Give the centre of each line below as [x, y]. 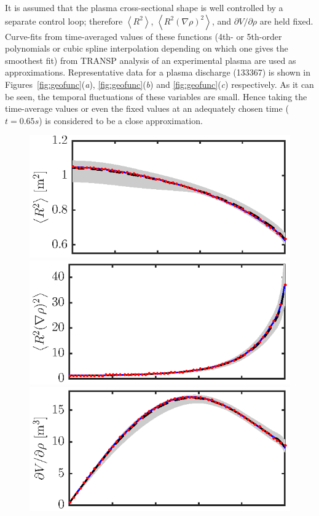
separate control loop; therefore [64, 21]
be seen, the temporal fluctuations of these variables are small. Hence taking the [156, 96]
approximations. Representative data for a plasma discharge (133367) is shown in [158, 72]
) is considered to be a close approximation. [121, 120]
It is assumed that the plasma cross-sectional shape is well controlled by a [144, 7]
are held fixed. [286, 21]
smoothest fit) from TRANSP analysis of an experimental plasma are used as [151, 60]
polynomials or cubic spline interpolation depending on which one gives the [147, 48]
